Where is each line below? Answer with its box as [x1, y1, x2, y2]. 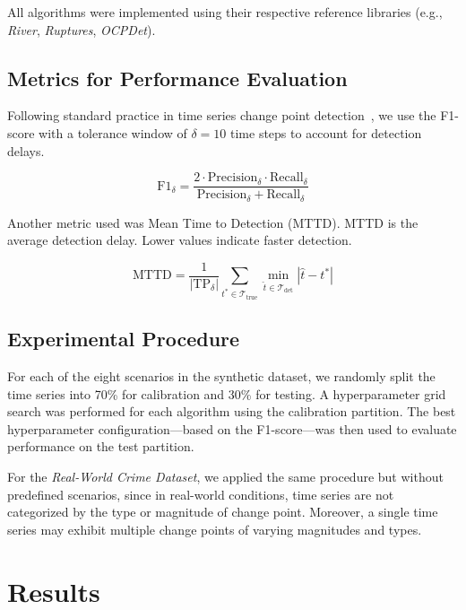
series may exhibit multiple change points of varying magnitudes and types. [7, 519, 422, 538]
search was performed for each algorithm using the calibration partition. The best [7, 402, 456, 421]
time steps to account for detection [230, 123, 422, 142]
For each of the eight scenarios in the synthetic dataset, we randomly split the [7, 367, 436, 386]
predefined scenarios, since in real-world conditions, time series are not [7, 484, 394, 503]
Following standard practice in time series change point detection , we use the [7, 106, 436, 125]
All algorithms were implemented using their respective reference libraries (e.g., [7, 3, 443, 21]
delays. [7, 141, 45, 160]
